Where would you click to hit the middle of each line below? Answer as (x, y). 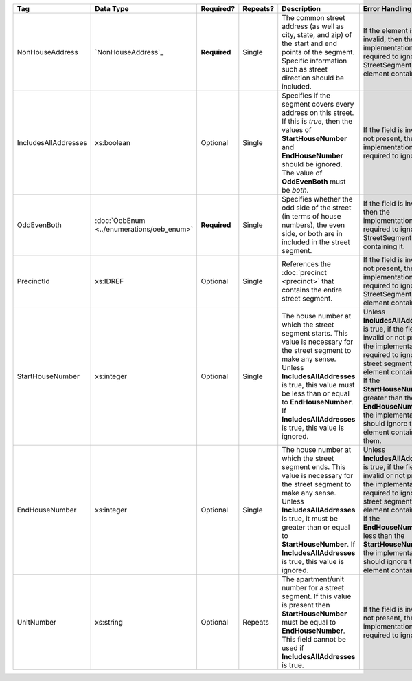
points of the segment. (318, 52)
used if (293, 648)
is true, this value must (318, 385)
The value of (302, 173)
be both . (295, 190)
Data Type (112, 9)
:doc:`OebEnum (120, 220)
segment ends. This (314, 467)
